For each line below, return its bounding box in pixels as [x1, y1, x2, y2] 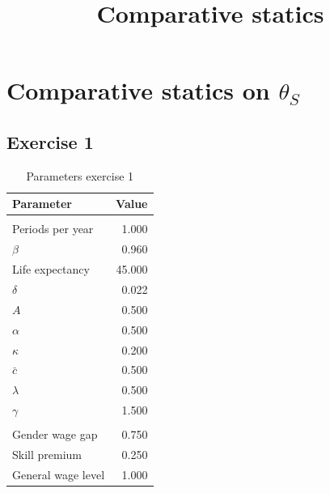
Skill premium [12, 445, 82, 462]
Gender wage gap [12, 426, 98, 443]
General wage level [12, 465, 105, 482]
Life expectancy [12, 261, 90, 278]
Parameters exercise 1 [26, 167, 134, 184]
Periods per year [12, 220, 94, 237]
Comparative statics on [6, 74, 270, 107]
